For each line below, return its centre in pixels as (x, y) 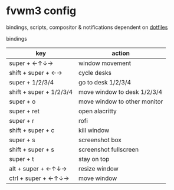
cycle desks (95, 73)
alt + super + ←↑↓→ (38, 168)
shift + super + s (32, 149)
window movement (105, 63)
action (121, 53)
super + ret (24, 111)
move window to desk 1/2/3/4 (121, 91)
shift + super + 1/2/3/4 (41, 91)
